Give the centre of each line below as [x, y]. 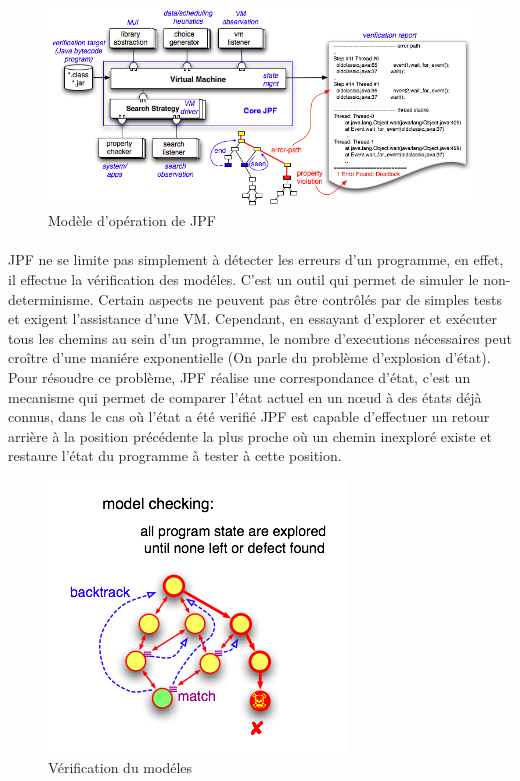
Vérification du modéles [120, 766]
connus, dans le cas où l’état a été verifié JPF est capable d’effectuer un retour [249, 416]
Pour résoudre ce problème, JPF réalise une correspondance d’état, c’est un [239, 376]
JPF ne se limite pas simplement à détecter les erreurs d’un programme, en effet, [256, 259]
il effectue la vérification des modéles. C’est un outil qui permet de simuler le [243, 279]
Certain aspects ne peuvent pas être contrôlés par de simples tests [300, 298]
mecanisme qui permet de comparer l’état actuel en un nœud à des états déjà [245, 396]
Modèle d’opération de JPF [132, 220]
